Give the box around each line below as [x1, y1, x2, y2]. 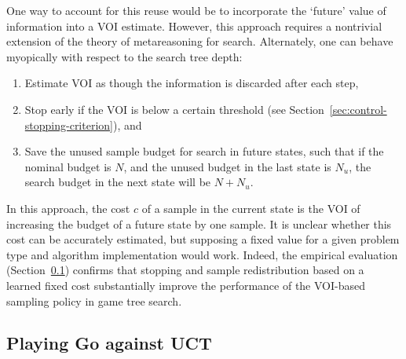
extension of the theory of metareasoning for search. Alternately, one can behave [6, 33, 393, 49]
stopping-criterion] [24, 116, 113, 133]
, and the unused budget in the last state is [123, 158, 331, 174]
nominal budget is [24, 158, 112, 174]
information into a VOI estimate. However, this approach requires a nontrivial [6, 17, 382, 34]
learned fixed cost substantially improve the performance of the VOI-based [6, 277, 366, 293]
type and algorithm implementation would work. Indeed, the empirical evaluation [6, 246, 398, 262]
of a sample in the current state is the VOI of [141, 200, 360, 216]
